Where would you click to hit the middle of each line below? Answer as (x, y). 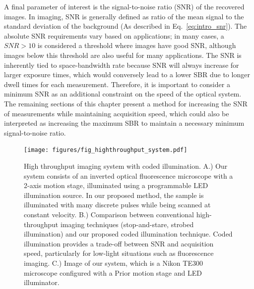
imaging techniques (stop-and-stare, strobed (127, 224)
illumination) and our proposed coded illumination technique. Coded (128, 234)
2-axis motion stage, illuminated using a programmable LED (116, 185)
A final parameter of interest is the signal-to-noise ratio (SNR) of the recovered (124, 6)
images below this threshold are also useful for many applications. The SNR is (123, 55)
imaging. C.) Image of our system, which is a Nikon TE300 (113, 263)
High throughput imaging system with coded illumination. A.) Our (126, 166)
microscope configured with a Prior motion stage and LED (113, 272)
